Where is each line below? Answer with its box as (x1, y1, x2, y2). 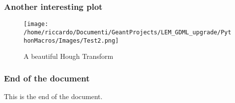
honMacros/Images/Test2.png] (24, 37, 119, 44)
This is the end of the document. (4, 91, 103, 101)
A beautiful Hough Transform (24, 51, 114, 61)
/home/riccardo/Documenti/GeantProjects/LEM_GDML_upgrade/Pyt (24, 28, 232, 36)
